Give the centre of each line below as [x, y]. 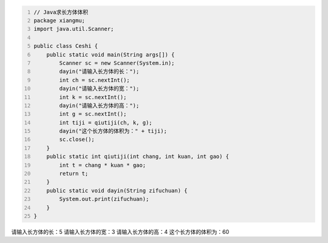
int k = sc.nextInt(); [93, 97]
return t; [74, 174]
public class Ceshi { [66, 46]
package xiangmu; [59, 20]
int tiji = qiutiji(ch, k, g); [106, 122]
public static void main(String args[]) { [111, 54]
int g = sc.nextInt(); [93, 114]
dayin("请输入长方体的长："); [99, 72]
